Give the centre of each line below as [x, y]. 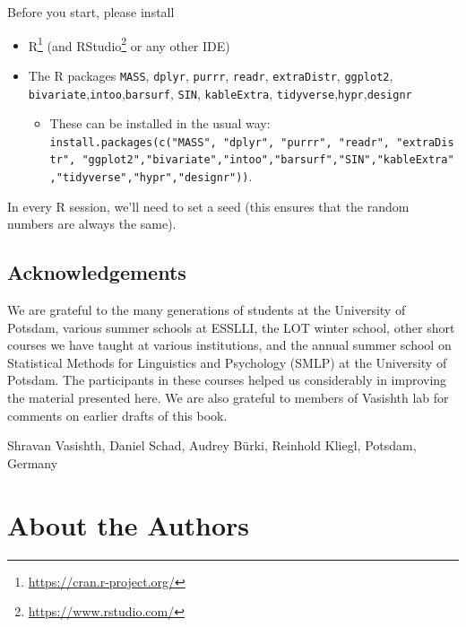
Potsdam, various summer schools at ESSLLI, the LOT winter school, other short [231, 327]
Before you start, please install [91, 12]
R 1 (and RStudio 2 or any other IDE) [129, 44]
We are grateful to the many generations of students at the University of [207, 310]
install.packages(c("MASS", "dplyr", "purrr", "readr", [220, 142]
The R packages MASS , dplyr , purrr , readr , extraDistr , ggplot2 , [211, 75]
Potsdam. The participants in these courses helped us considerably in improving [227, 380]
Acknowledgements [97, 272]
